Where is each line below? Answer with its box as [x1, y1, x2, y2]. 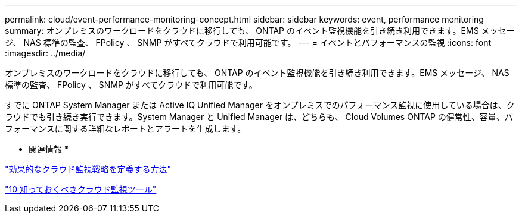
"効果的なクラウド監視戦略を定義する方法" [5, 164, 172, 174]
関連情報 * [29, 144, 69, 154]
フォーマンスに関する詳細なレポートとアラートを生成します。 [5, 124, 246, 134]
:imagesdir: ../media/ [5, 48, 86, 58]
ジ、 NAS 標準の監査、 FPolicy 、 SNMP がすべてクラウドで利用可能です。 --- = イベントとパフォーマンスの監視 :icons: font [5, 37, 491, 48]
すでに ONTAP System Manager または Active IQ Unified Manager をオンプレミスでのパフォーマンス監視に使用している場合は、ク [5, 100, 515, 110]
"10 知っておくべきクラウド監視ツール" [5, 184, 157, 194]
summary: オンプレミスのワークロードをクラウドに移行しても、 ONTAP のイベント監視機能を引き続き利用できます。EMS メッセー [5, 26, 515, 36]
